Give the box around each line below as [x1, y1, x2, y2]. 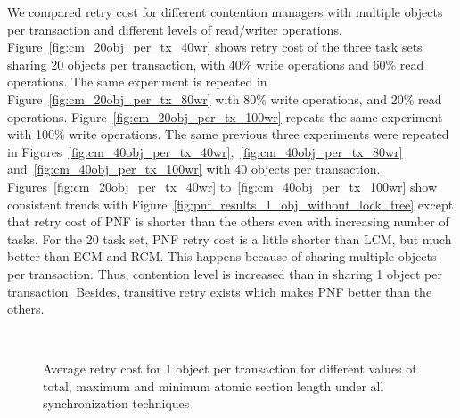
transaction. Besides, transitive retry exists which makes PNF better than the [7, 282, 432, 300]
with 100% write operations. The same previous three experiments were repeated [7, 125, 449, 143]
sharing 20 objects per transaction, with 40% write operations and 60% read [7, 54, 424, 73]
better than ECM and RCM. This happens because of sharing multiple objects [7, 247, 437, 266]
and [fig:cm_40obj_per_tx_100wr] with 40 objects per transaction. [7, 160, 381, 178]
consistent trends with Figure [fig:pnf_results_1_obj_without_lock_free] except [7, 194, 454, 213]
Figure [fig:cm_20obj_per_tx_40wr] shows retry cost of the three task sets [7, 37, 423, 56]
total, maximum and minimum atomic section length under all [43, 376, 384, 395]
